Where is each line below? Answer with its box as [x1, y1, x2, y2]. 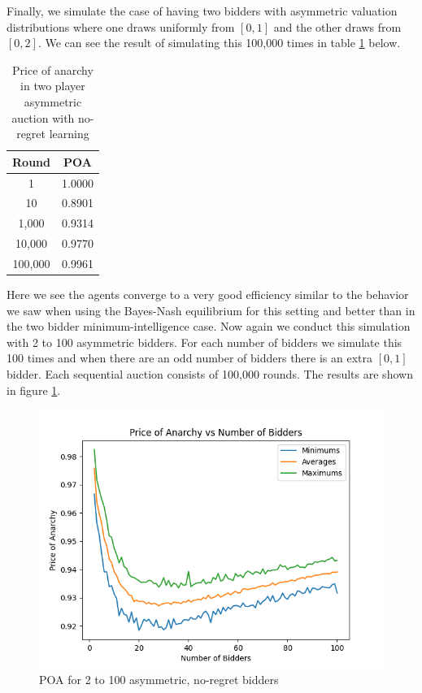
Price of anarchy [12, 61, 94, 78]
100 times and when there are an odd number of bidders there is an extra [7, 349, 373, 366]
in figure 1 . [7, 381, 61, 398]
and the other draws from [273, 18, 402, 35]
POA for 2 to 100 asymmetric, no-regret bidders [39, 670, 279, 687]
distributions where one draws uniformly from [7, 18, 235, 35]
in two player [20, 77, 85, 94]
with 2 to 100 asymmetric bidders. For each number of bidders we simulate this [7, 333, 402, 350]
